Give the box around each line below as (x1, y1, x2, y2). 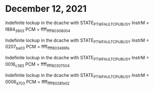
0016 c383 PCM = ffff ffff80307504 (5, 61, 70, 68)
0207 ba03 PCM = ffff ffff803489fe (5, 44, 70, 51)
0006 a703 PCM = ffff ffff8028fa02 (5, 78, 70, 86)
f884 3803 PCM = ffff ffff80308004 (5, 26, 70, 33)
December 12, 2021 (5, 3, 87, 15)
